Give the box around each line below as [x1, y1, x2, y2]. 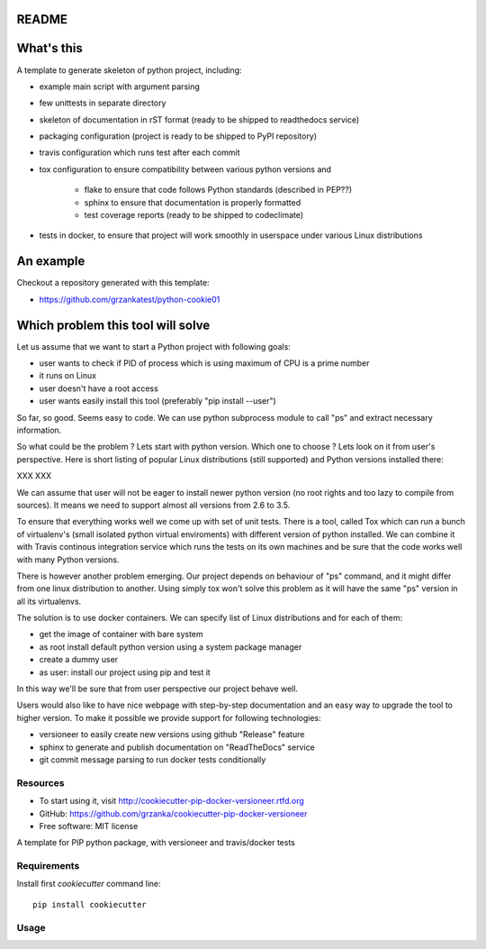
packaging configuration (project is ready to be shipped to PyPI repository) [39, 131, 318, 141]
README [16, 12, 67, 27]
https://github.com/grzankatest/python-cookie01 [39, 294, 220, 305]
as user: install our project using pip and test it [39, 667, 211, 678]
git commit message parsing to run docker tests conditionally [39, 753, 266, 765]
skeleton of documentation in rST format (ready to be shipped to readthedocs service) [39, 114, 360, 125]
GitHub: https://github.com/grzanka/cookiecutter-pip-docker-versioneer [39, 808, 308, 819]
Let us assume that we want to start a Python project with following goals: [16, 341, 292, 351]
